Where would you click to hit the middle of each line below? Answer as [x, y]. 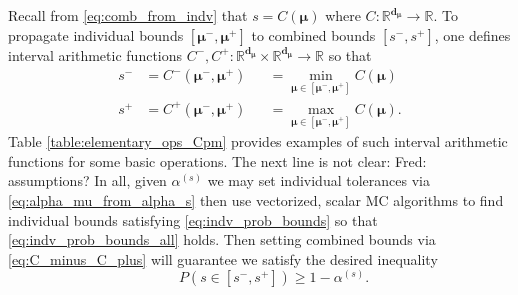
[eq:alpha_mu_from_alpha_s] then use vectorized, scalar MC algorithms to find [256, 199]
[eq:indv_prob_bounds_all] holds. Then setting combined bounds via [222, 239]
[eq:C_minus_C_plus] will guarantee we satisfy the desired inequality [223, 258]
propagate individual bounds [96, 34]
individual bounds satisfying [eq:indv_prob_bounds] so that [193, 219]
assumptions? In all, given [87, 180]
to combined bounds [313, 34]
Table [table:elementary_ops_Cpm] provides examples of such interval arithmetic [258, 141]
